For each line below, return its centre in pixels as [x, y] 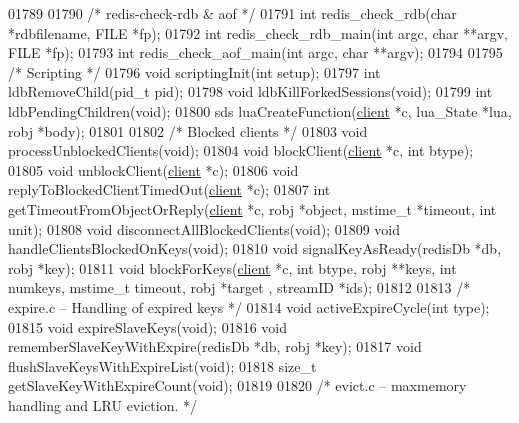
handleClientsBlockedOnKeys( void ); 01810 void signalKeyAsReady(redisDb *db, [255, 248]
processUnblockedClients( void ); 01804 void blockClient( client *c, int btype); [241, 150]
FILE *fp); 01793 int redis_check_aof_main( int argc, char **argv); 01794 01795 [255, 52]
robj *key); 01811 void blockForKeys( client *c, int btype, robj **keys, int [232, 267]
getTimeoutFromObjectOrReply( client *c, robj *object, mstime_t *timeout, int [252, 208]
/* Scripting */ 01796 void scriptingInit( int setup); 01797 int [194, 71]
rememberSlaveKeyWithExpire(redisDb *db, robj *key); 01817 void [215, 346]
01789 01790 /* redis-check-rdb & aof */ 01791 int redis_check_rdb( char [232, 13]
